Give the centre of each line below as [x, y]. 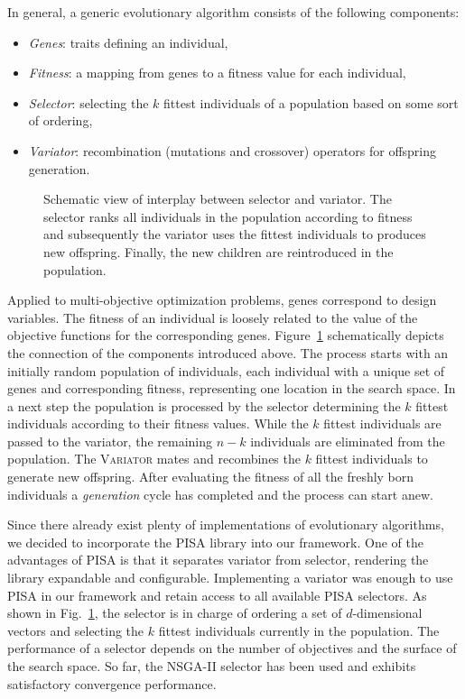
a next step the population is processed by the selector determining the [204, 405]
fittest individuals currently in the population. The [299, 630]
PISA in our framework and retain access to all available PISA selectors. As [217, 595]
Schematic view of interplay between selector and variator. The [218, 199]
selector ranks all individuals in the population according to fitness [228, 216]
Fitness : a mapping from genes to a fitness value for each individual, [217, 73]
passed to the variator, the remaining [110, 441]
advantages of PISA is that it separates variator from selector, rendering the [218, 560]
